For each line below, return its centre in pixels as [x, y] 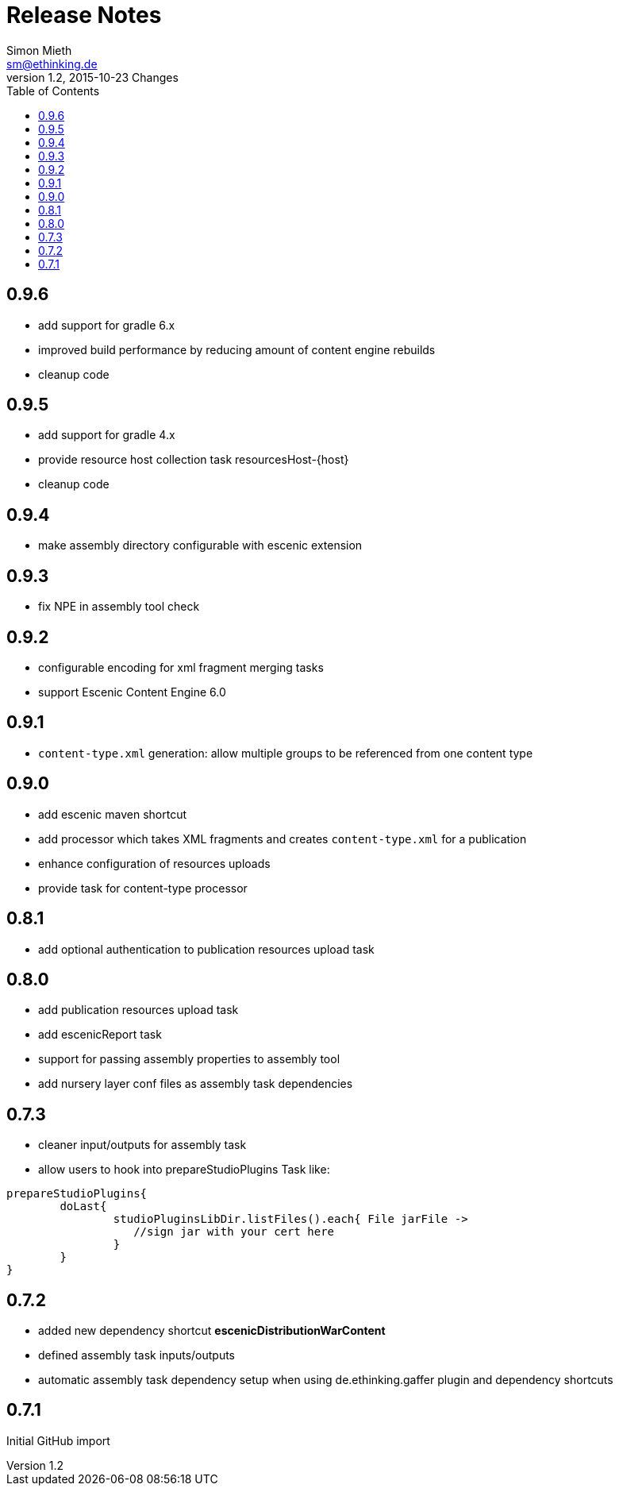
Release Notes [84, 15]
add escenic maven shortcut [112, 814]
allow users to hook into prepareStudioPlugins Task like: [184, 1170]
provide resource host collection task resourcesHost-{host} [194, 460]
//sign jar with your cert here [234, 1232]
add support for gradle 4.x [107, 435]
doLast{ [83, 1207]
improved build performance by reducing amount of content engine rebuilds [237, 349]
